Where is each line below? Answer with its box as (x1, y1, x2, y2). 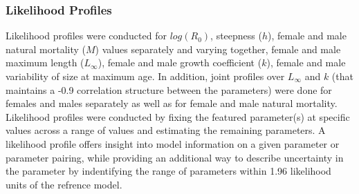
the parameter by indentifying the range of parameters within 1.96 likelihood (6, 164, 331, 178)
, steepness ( (210, 28, 262, 43)
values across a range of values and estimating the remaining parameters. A (6, 123, 326, 137)
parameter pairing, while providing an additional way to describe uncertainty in (6, 150, 344, 164)
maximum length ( (6, 55, 84, 70)
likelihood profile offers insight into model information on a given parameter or (6, 136, 340, 151)
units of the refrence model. (6, 177, 122, 191)
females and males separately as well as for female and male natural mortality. (6, 96, 338, 110)
